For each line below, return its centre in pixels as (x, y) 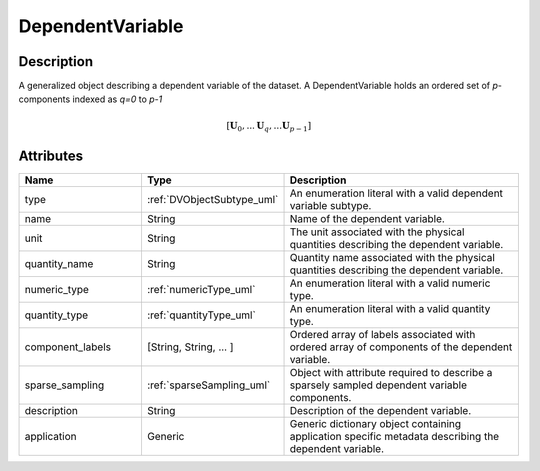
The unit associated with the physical (377, 232)
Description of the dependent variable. (380, 410)
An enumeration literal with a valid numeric (390, 283)
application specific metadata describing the (394, 436)
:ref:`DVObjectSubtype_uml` (212, 199)
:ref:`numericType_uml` (201, 289)
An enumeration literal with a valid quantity (390, 308)
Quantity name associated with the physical (392, 257)
